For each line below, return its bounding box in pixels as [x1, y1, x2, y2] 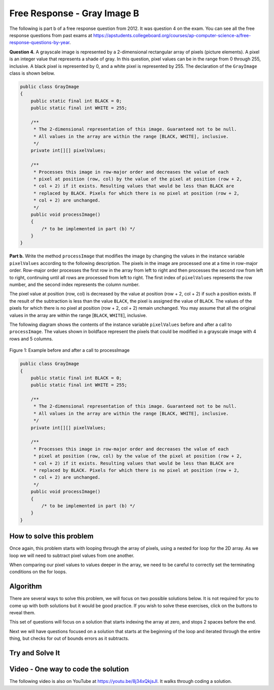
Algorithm [9, 582, 42, 591]
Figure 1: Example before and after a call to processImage [9, 347, 130, 353]
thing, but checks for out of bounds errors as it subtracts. [9, 635, 129, 642]
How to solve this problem [9, 532, 94, 541]
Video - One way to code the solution [9, 665, 129, 674]
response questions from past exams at [9, 32, 92, 38]
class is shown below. [9, 70, 55, 76]
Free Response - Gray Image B [9, 8, 140, 19]
